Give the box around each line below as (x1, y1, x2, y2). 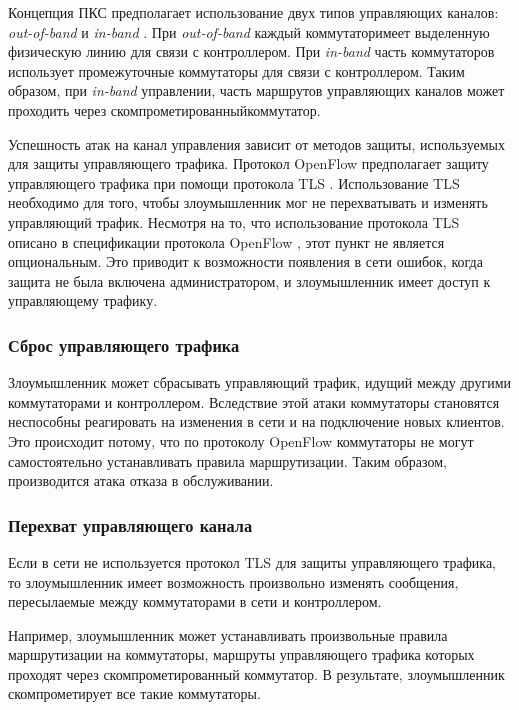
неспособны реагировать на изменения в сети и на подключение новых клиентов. (8, 411, 505, 432)
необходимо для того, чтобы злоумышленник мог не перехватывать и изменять (8, 192, 488, 213)
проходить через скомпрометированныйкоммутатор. (8, 99, 321, 120)
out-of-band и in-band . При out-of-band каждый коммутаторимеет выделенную (8, 21, 490, 42)
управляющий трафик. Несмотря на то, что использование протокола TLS (8, 211, 460, 232)
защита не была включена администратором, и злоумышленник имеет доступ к (8, 270, 491, 291)
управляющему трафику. (8, 290, 158, 311)
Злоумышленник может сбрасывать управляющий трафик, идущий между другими (8, 372, 512, 393)
